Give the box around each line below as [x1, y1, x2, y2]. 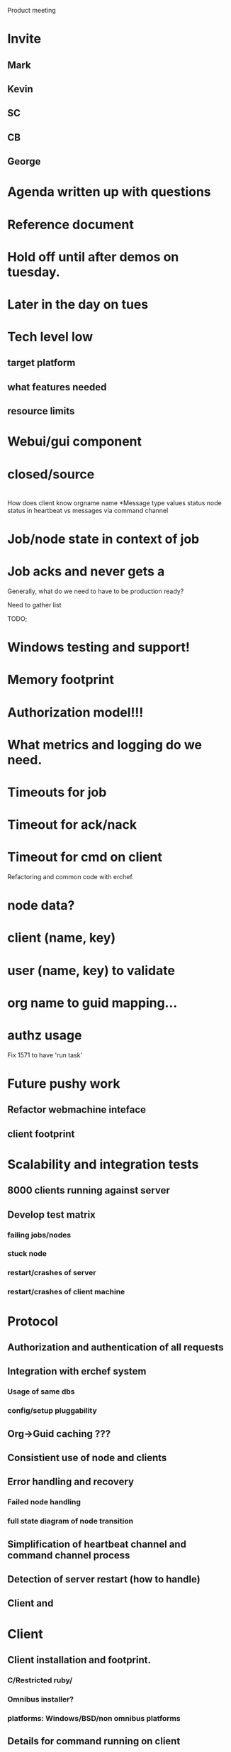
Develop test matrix [7, 1208, 96, 1221]
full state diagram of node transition [7, 1516, 133, 1526]
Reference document [7, 216, 135, 233]
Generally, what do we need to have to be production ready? [7, 587, 184, 595]
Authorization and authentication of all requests [7, 1341, 225, 1353]
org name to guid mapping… [7, 995, 178, 1010]
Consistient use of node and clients [7, 1451, 167, 1464]
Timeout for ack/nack [7, 817, 137, 833]
